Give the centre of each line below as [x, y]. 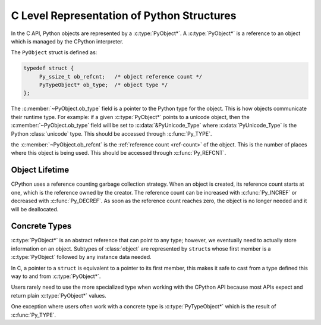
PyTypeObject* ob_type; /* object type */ [103, 85]
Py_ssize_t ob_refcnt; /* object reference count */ [121, 76]
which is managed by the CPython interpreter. [67, 41]
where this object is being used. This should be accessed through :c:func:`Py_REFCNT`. [119, 153]
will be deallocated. [35, 209]
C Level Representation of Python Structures [124, 15]
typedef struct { [49, 68]
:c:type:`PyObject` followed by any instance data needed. [81, 257]
